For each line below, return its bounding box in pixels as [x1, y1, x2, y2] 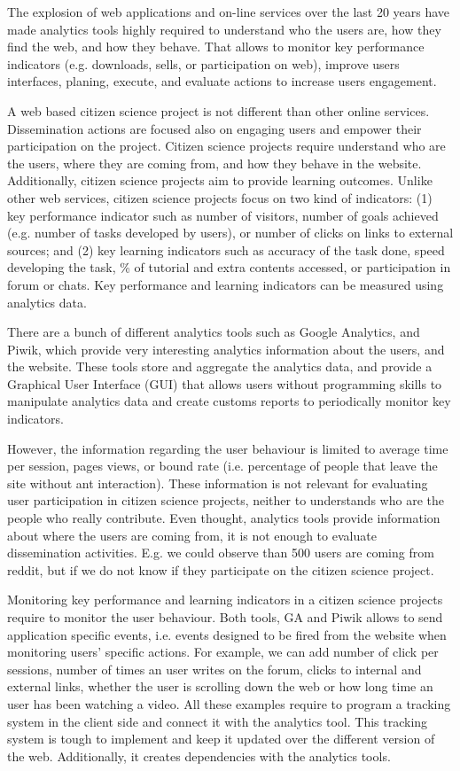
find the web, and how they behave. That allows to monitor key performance [7, 37, 425, 56]
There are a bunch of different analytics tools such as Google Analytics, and [7, 323, 420, 341]
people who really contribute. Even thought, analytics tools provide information [7, 509, 441, 527]
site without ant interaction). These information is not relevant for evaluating [7, 473, 428, 492]
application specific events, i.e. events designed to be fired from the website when [7, 625, 447, 643]
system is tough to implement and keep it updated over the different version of [7, 729, 435, 748]
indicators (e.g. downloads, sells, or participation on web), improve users [7, 54, 400, 73]
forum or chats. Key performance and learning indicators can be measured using [7, 275, 444, 293]
